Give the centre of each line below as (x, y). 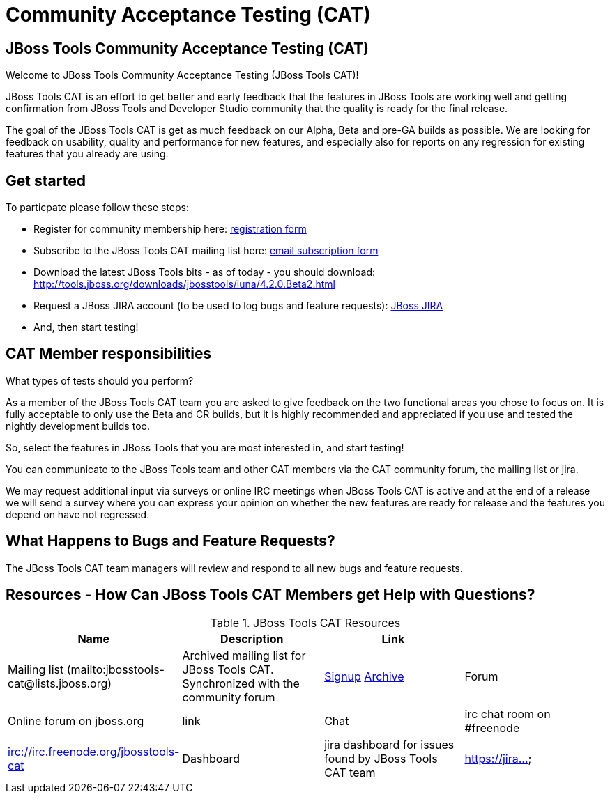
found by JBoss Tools (381, 758)
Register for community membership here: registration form (170, 229)
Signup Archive (364, 676)
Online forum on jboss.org (76, 721)
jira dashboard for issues (389, 744)
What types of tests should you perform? (100, 380)
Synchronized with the (241, 683)
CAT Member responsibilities (109, 354)
